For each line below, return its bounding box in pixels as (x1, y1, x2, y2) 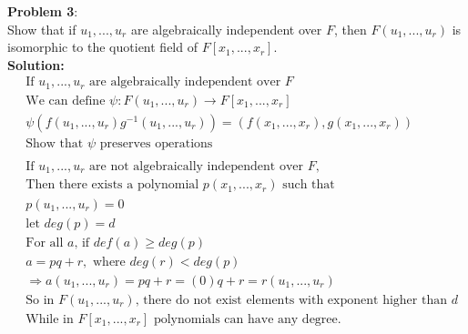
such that (282, 178, 335, 192)
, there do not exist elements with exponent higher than (135, 293, 447, 307)
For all (25, 236, 64, 249)
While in (25, 312, 74, 326)
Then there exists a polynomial (25, 178, 199, 192)
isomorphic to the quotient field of (7, 37, 198, 56)
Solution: (7, 55, 65, 74)
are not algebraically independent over (89, 160, 304, 173)
